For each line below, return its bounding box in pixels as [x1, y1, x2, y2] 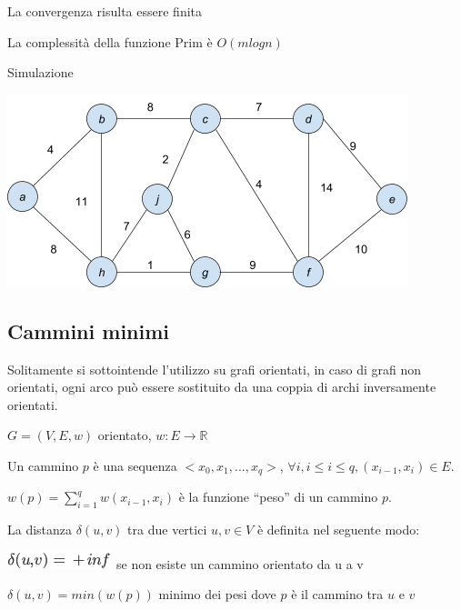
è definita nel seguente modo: [256, 520, 420, 539]
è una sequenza [93, 455, 177, 475]
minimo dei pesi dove [158, 585, 276, 604]
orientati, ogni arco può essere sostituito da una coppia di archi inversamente [7, 377, 436, 396]
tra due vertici [127, 520, 207, 539]
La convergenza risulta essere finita [7, 2, 203, 20]
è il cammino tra [291, 585, 384, 604]
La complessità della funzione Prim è [7, 32, 213, 51]
